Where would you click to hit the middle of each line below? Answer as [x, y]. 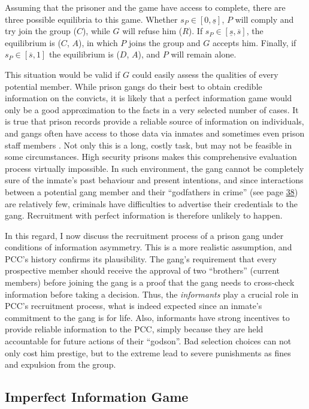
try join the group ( [41, 31]
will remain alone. [204, 54]
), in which [98, 42]
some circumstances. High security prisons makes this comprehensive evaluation [151, 157]
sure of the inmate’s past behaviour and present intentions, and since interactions [154, 180]
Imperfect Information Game [97, 397]
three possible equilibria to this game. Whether [91, 19]
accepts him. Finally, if [254, 42]
